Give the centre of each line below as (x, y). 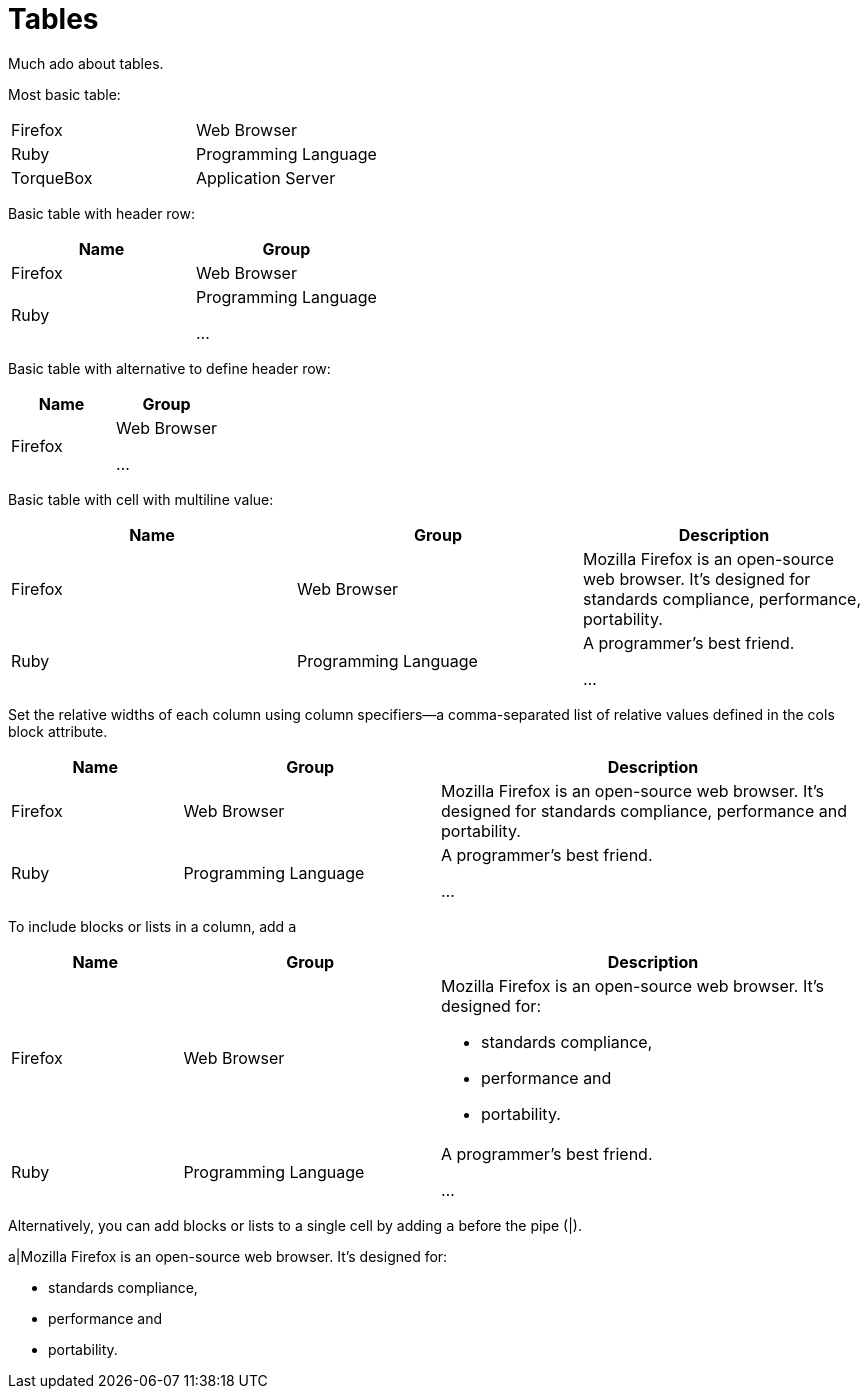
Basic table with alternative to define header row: (169, 368)
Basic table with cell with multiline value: (141, 499)
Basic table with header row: (102, 213)
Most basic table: (64, 94)
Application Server (265, 177)
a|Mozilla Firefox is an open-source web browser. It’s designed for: (228, 1256)
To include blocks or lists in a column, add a (152, 926)
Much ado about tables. (86, 63)
